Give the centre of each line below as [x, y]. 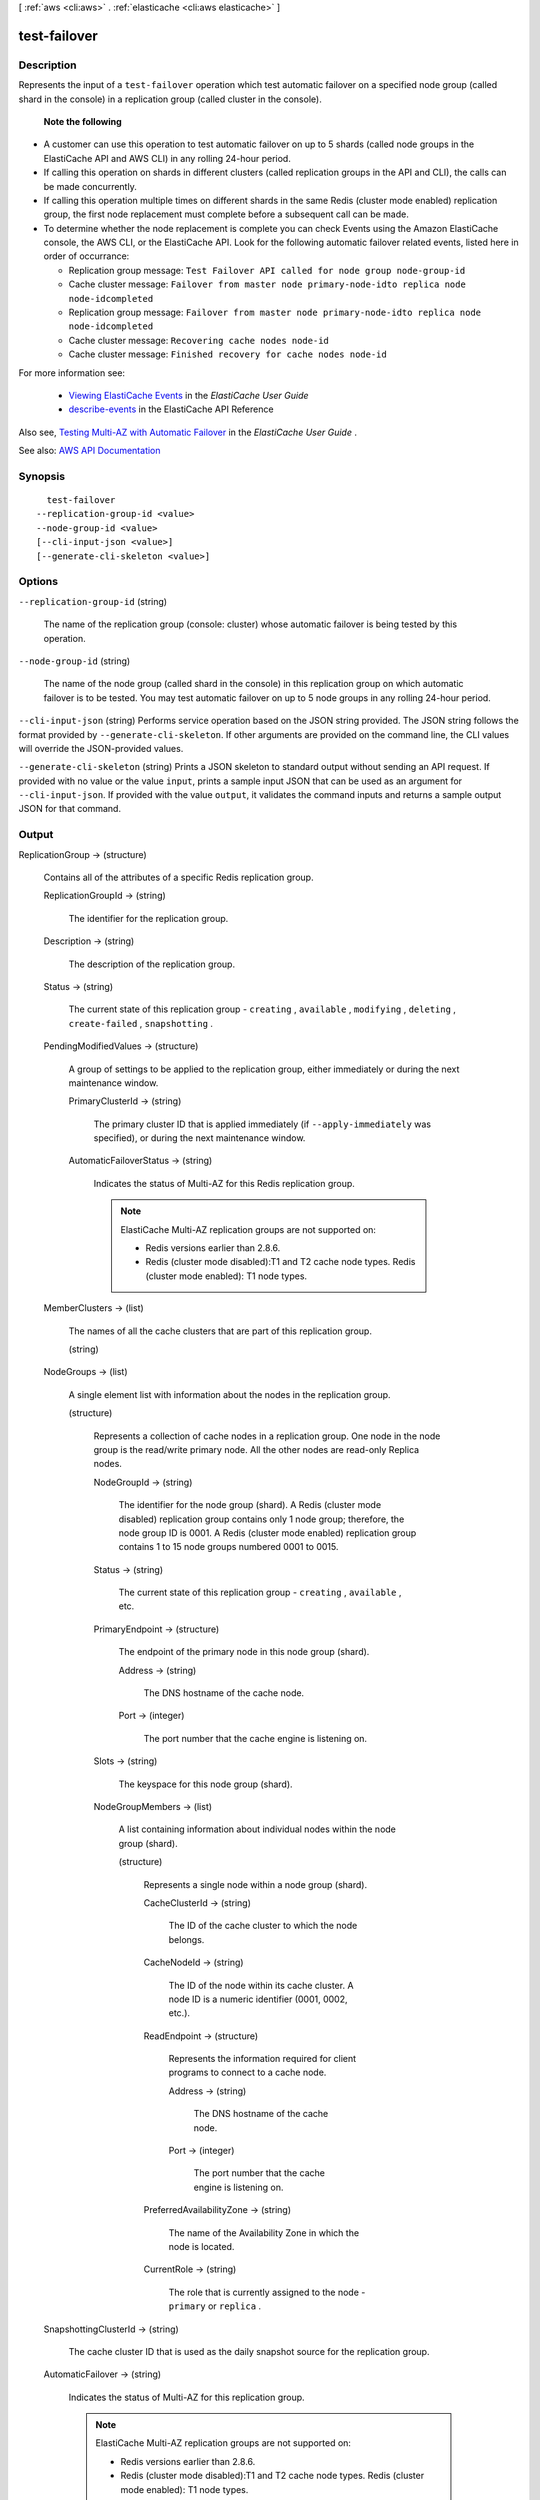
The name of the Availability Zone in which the [264, 2232]
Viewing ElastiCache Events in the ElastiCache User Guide [188, 395]
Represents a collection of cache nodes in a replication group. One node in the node [267, 1436]
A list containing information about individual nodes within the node [257, 1829]
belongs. [186, 1939]
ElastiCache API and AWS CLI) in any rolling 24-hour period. [167, 158]
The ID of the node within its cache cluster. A [261, 1985]
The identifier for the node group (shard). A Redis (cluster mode [250, 1505]
